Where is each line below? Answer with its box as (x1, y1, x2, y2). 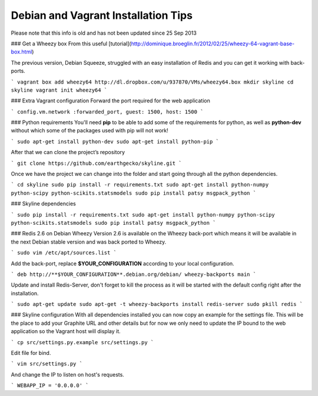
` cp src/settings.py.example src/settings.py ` (11, 339, 154, 345)
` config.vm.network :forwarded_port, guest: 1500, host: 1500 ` (11, 108, 204, 115)
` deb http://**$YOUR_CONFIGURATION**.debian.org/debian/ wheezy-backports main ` (11, 271, 256, 278)
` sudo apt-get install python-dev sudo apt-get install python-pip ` (11, 138, 219, 145)
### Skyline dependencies (11, 200, 76, 207)
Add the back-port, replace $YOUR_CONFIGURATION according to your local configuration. (11, 259, 235, 267)
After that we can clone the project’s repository (11, 149, 125, 156)
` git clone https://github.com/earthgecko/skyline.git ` (11, 159, 182, 167)
